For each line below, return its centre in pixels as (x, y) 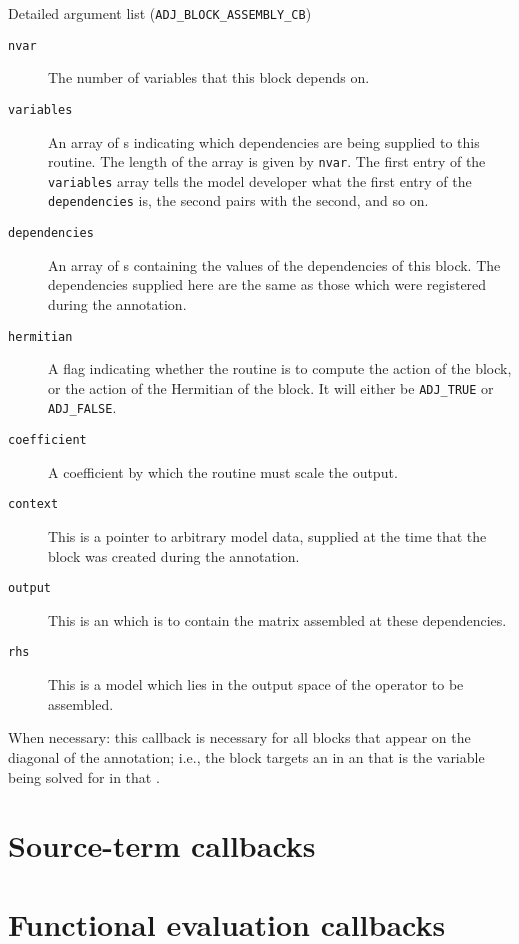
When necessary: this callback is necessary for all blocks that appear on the (239, 737)
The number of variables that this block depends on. (209, 77)
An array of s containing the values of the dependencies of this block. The (274, 264)
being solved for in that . (84, 776)
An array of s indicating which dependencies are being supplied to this (264, 141)
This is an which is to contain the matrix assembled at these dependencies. (277, 619)
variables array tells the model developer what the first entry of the (260, 180)
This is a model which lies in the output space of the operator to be (256, 684)
